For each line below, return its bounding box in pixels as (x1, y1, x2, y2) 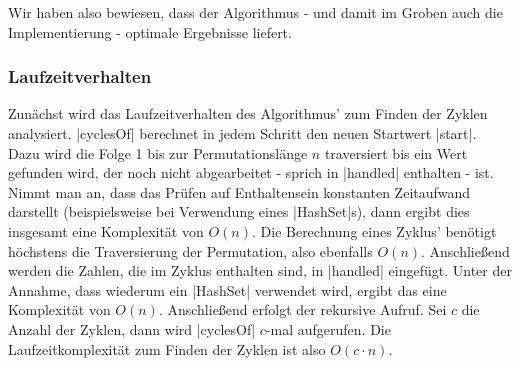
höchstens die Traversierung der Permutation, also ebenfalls (8, 240, 373, 261)
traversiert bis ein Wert (324, 142, 468, 163)
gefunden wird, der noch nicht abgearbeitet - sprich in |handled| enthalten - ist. (8, 162, 494, 183)
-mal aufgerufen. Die (265, 318, 391, 339)
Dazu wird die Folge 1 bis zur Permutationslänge (8, 142, 308, 163)
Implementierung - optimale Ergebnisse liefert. (8, 21, 292, 42)
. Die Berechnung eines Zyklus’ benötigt (251, 220, 497, 241)
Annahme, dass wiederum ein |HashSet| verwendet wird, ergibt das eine (8, 279, 447, 300)
